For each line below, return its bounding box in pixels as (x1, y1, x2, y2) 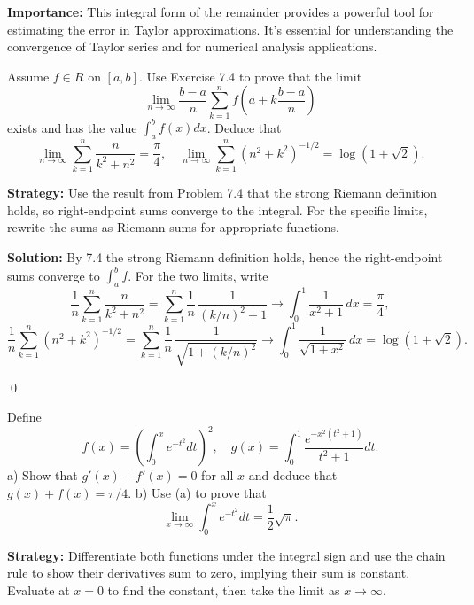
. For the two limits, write (128, 266, 268, 283)
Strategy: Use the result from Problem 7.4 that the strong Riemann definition (7, 183, 438, 202)
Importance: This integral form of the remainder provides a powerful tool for (7, 3, 434, 20)
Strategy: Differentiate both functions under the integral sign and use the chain (7, 546, 446, 564)
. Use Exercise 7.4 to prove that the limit (138, 66, 362, 85)
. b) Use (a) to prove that (128, 484, 267, 501)
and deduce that (248, 466, 338, 485)
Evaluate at (7, 581, 70, 600)
